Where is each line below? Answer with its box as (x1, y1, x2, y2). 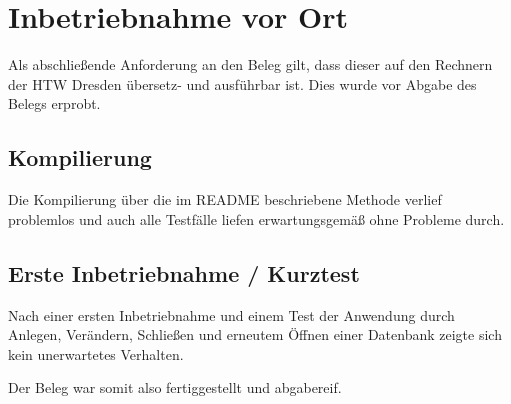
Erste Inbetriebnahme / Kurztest (8, 257, 360, 288)
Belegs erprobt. (8, 93, 101, 114)
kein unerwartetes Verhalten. (8, 343, 184, 364)
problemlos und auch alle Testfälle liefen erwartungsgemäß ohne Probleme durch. (8, 208, 505, 229)
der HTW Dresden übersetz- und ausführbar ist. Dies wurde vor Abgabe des (8, 73, 477, 94)
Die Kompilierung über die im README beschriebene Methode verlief (8, 189, 442, 210)
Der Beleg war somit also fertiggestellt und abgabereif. (8, 377, 342, 398)
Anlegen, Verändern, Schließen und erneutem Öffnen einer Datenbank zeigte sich (8, 324, 502, 345)
